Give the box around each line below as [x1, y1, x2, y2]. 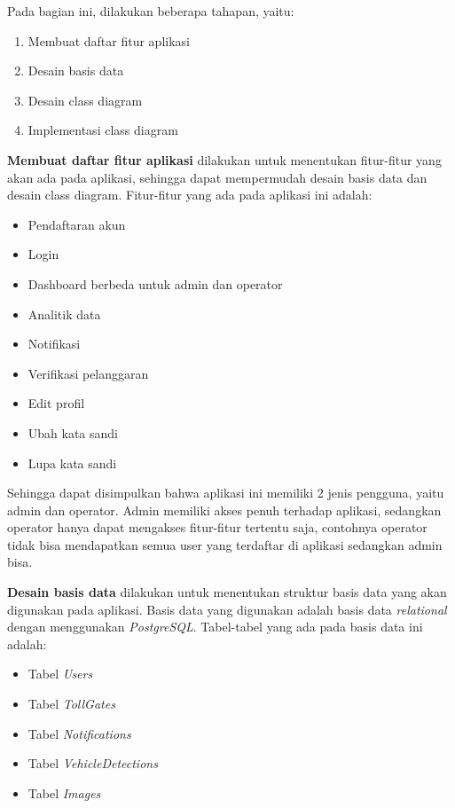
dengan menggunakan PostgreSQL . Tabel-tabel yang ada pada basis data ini [7, 617, 423, 636]
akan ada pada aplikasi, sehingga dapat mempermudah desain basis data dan [7, 168, 428, 186]
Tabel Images [27, 783, 101, 802]
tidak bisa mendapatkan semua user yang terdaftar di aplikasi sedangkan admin [7, 535, 443, 553]
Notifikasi [27, 334, 81, 353]
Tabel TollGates [27, 694, 115, 713]
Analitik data [27, 304, 101, 323]
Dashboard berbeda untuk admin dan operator [27, 274, 283, 293]
